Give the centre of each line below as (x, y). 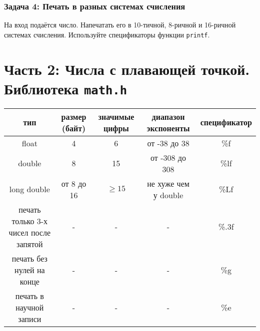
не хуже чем (168, 183)
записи (30, 319)
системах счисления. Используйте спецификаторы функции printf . (107, 34)
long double (29, 189)
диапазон (168, 116)
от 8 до (74, 183)
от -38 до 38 (168, 143)
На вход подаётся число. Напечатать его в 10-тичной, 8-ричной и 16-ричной (120, 25)
